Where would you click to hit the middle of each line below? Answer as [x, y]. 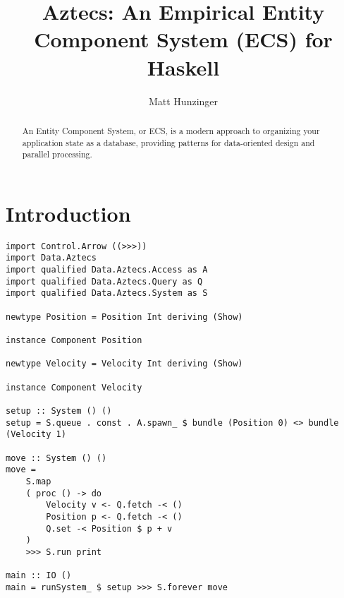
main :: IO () [39, 576]
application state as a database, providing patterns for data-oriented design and [168, 142]
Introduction [68, 213]
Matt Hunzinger [183, 101]
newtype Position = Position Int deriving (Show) [124, 317]
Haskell [183, 67]
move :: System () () [56, 458]
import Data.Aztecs [51, 258]
